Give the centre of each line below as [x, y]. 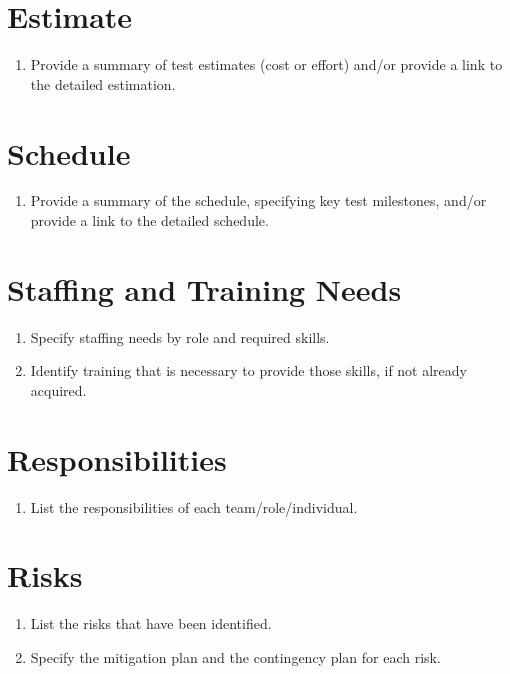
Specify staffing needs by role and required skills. [180, 336]
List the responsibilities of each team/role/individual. [194, 506]
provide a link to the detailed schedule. [149, 220]
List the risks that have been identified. [151, 623]
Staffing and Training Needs [204, 288]
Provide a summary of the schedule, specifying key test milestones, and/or [258, 200]
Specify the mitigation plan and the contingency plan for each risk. [235, 656]
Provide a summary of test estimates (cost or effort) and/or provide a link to [266, 64]
